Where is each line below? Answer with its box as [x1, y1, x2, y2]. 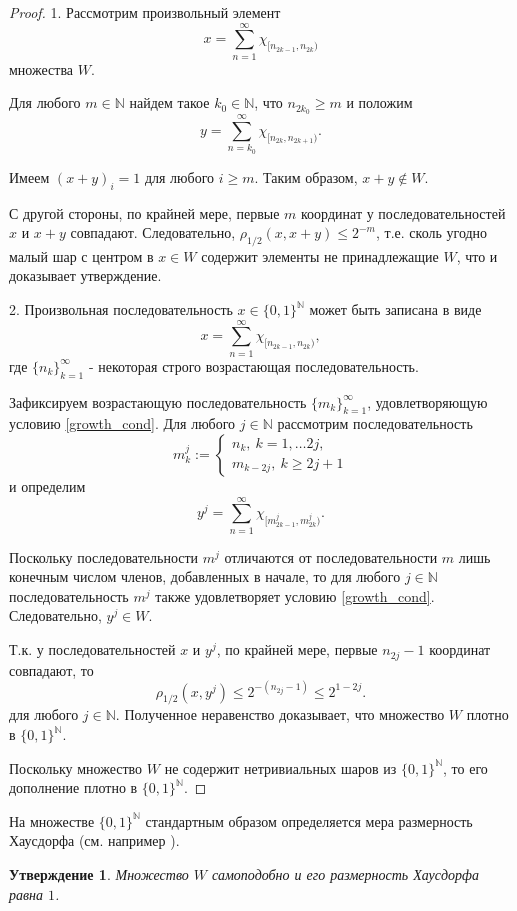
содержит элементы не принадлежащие [201, 245, 439, 266]
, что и [456, 245, 498, 266]
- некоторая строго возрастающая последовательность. [88, 355, 419, 376]
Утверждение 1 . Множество [9, 863, 189, 884]
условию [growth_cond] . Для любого [9, 413, 236, 434]
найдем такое [129, 92, 210, 113]
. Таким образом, [254, 166, 358, 187]
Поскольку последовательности [9, 546, 199, 567]
